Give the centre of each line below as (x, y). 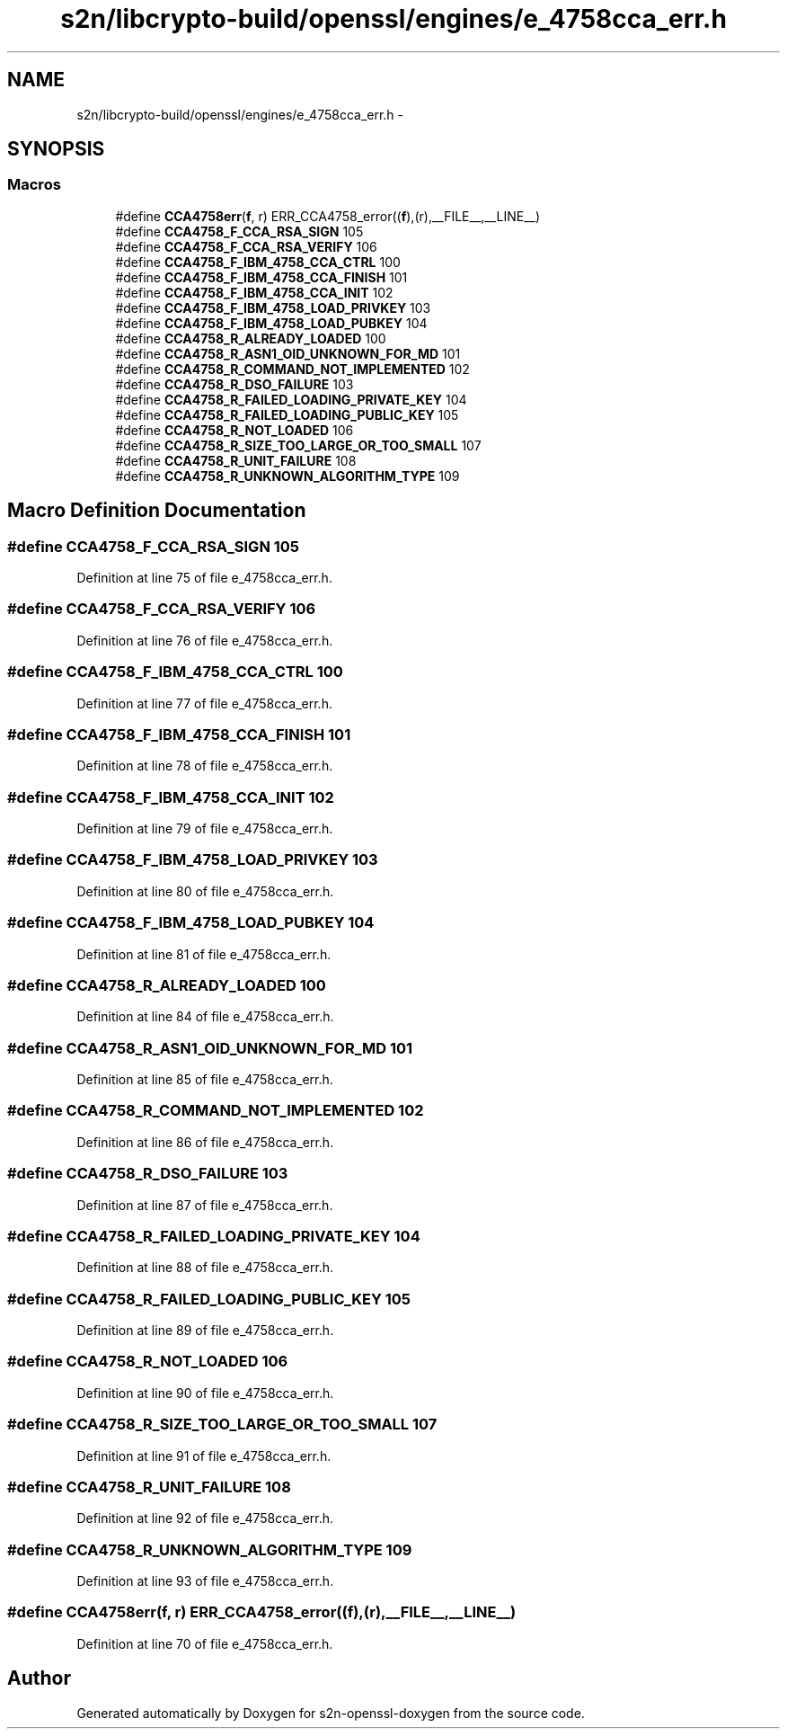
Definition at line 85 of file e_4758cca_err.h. (205, 1080)
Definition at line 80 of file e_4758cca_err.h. (205, 891)
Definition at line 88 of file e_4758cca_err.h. (205, 1268)
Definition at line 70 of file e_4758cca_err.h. (205, 1643)
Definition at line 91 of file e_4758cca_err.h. (204, 1456)
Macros (34, 185)
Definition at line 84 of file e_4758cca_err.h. (205, 1017)
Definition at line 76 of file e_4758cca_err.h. (205, 640)
